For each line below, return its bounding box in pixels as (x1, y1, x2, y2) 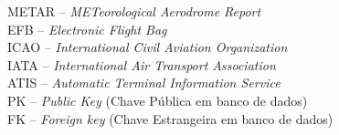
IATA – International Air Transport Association (7, 55, 276, 74)
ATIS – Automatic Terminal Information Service (7, 73, 281, 92)
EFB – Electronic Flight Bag (7, 19, 167, 38)
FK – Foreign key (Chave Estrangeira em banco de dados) (7, 109, 334, 128)
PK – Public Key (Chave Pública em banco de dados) (7, 90, 308, 109)
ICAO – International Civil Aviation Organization (7, 37, 288, 57)
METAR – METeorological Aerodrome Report (7, 2, 261, 20)
